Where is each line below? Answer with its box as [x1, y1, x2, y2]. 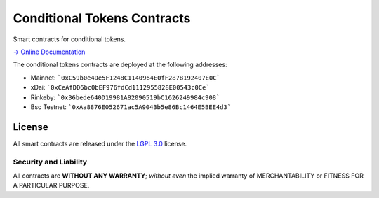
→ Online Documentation [13, 48, 86, 56]
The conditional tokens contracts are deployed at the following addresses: [13, 60, 227, 69]
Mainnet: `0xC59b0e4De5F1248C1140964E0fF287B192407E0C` [30, 73, 221, 82]
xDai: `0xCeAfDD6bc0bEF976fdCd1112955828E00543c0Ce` [30, 83, 210, 92]
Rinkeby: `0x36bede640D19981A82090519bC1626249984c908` [30, 93, 220, 101]
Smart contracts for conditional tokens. [13, 35, 126, 43]
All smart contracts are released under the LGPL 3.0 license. [13, 139, 187, 148]
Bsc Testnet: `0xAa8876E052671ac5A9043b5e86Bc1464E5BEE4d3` [30, 102, 232, 111]
